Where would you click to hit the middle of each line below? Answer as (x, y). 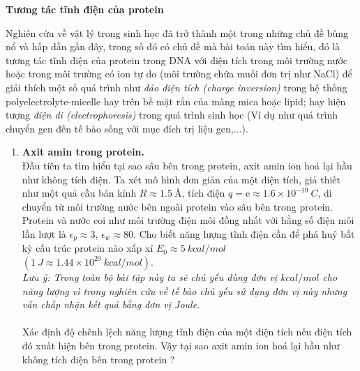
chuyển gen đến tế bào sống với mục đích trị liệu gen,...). (127, 128)
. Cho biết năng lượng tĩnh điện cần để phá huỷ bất (244, 233)
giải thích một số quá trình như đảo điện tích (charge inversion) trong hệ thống (177, 87)
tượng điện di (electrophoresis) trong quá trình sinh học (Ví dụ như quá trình (172, 115)
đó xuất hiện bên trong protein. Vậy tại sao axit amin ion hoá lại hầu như (181, 345)
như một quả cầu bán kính (79, 193)
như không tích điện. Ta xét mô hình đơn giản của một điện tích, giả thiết (181, 179)
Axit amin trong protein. (83, 152)
